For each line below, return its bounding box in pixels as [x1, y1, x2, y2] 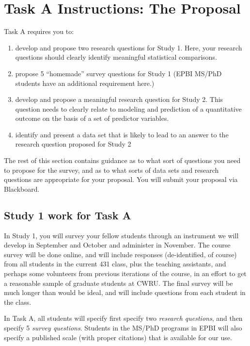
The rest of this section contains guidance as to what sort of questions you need [4, 155, 241, 165]
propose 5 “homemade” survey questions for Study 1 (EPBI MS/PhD [15, 68, 222, 78]
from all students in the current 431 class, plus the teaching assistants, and [4, 259, 226, 269]
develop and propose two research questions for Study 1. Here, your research [15, 42, 242, 52]
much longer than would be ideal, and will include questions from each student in [4, 287, 246, 297]
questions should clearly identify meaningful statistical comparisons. [15, 52, 217, 62]
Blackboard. [4, 183, 40, 194]
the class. [4, 297, 31, 307]
